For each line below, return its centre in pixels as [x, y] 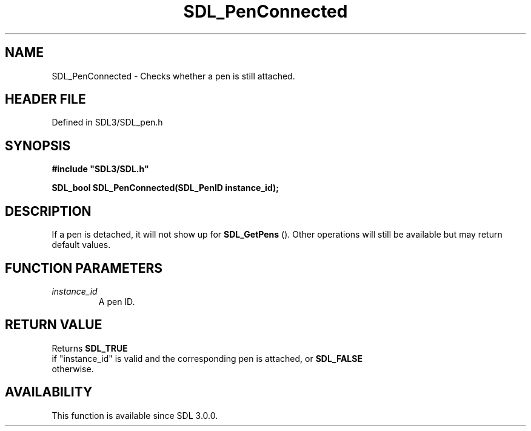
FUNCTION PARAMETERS [84, 268]
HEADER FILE [45, 99]
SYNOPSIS [38, 145]
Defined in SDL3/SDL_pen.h [107, 122]
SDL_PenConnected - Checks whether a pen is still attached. [173, 76]
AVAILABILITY [49, 392]
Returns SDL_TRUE [90, 348]
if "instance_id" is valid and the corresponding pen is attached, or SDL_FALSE [207, 358]
